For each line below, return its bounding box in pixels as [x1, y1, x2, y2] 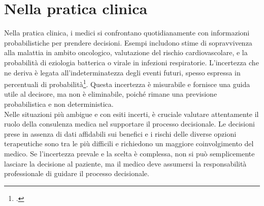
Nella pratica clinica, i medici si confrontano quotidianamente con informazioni [4, 27, 250, 38]
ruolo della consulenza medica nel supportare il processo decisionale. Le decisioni [4, 118, 255, 129]
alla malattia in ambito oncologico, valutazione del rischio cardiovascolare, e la [4, 47, 248, 58]
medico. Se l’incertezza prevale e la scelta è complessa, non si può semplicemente [4, 148, 255, 158]
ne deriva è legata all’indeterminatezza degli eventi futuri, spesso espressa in [4, 67, 241, 77]
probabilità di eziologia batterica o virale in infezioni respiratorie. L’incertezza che [4, 57, 259, 67]
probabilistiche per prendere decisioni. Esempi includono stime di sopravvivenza [4, 37, 252, 48]
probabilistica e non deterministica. [4, 98, 114, 109]
